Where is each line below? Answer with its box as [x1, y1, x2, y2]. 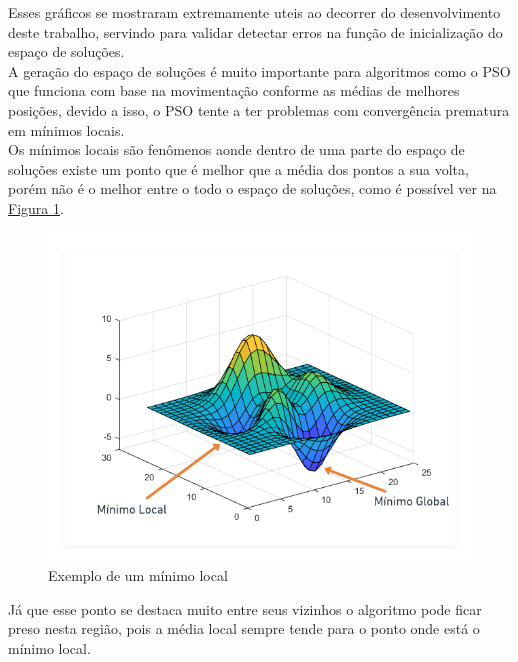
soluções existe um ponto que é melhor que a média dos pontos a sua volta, [8, 158, 469, 179]
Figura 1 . [8, 197, 64, 218]
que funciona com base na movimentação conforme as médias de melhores [8, 80, 460, 101]
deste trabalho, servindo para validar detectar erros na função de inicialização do [8, 21, 503, 42]
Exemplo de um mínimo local [48, 564, 228, 585]
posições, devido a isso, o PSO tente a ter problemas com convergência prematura [8, 99, 510, 120]
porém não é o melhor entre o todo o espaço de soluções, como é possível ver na [8, 178, 497, 199]
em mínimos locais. [8, 119, 125, 140]
